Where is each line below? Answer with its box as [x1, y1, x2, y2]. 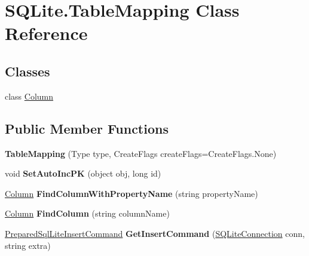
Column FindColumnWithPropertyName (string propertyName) [5, 187, 258, 199]
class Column [5, 90, 54, 102]
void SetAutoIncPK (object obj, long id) [5, 167, 161, 180]
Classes [5, 61, 50, 80]
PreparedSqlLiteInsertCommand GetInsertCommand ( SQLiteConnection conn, [5, 227, 305, 239]
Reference [5, 21, 88, 45]
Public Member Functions [5, 119, 169, 137]
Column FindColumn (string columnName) [5, 207, 170, 220]
